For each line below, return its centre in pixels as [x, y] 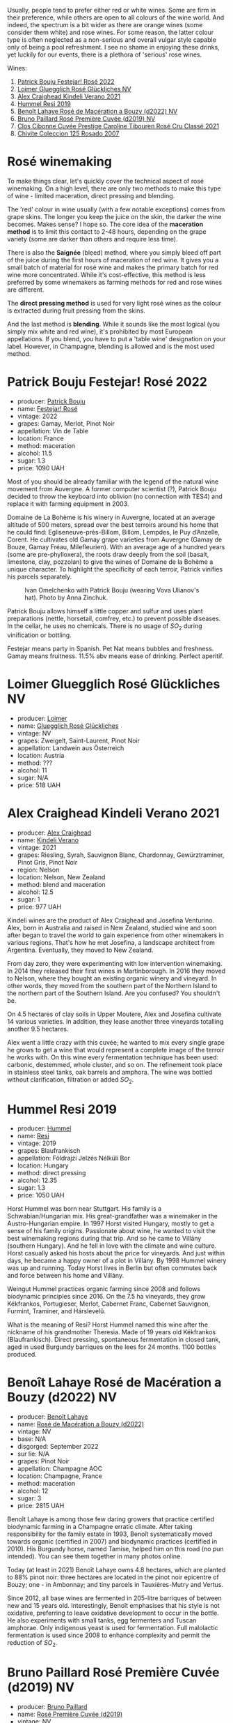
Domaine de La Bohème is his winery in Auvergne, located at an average [111, 517]
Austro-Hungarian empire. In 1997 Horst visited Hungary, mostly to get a [111, 1223]
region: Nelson [38, 870]
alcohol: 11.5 [35, 453]
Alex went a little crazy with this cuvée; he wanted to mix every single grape [116, 1042]
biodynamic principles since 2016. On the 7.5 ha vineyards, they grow [106, 1297]
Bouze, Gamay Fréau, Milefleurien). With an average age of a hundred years [116, 546]
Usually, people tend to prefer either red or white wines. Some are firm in [112, 10]
